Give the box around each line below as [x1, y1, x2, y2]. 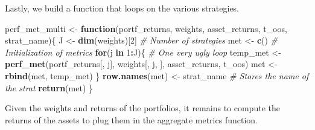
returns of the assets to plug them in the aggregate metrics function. [5, 113, 258, 126]
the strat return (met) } [5, 81, 93, 94]
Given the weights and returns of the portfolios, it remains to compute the [5, 102, 280, 114]
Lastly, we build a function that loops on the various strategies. [5, 2, 240, 14]
